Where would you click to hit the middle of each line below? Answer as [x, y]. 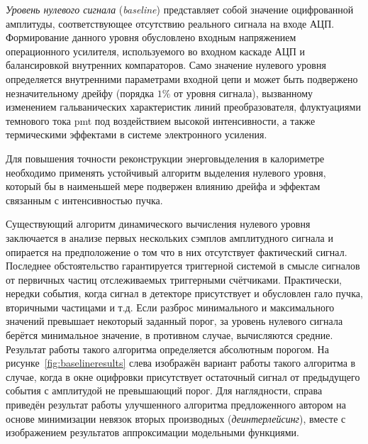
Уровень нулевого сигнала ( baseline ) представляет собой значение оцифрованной [180, 9]
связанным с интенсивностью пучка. [84, 200]
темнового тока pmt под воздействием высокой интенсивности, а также [161, 120]
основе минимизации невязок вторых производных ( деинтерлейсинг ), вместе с [176, 418]
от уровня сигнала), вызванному [244, 93]
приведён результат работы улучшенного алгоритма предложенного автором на [176, 405]
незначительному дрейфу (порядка [80, 93]
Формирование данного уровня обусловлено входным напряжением [151, 37]
